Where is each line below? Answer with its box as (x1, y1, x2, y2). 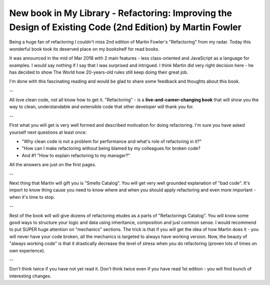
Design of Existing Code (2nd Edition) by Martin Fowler (9, 22, 242, 33)
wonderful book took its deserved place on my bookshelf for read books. (9, 46, 160, 52)
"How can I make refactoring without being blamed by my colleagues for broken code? (21, 145, 201, 151)
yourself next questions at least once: (9, 129, 87, 135)
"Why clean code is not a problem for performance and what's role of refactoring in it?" (21, 138, 202, 145)
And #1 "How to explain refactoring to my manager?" (21, 152, 130, 158)
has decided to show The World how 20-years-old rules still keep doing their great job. (9, 69, 188, 75)
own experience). (9, 247, 45, 253)
